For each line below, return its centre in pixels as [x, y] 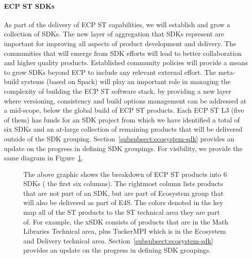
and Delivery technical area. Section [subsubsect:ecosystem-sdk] [118, 240]
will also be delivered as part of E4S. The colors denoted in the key [123, 202]
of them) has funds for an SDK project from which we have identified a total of [122, 119]
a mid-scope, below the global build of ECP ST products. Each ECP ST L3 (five [124, 110]
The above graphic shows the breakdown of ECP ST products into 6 [125, 174]
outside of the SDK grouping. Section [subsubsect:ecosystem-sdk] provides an [119, 138]
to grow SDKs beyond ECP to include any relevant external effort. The [110, 72]
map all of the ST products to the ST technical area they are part [122, 212]
